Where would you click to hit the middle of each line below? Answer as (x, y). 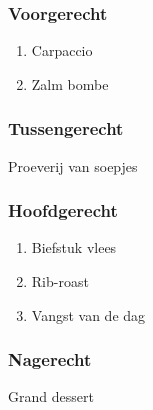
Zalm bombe (70, 83)
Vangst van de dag (88, 314)
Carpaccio (62, 50)
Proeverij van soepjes (73, 165)
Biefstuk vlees (74, 247)
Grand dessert (51, 396)
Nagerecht (50, 359)
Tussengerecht (66, 128)
